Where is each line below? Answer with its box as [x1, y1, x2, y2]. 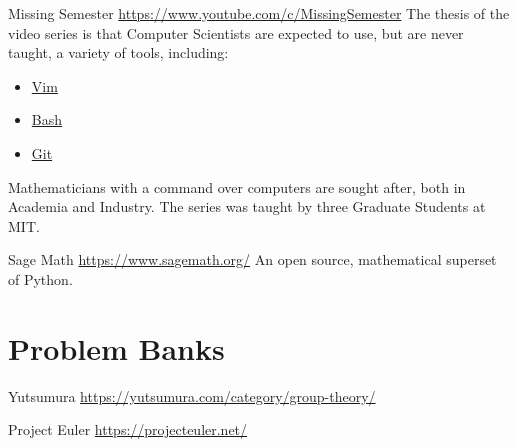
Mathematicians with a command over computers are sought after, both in [8, 176, 466, 197]
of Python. [8, 268, 73, 289]
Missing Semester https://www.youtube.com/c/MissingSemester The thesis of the [8, 3, 510, 23]
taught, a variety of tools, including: [8, 42, 229, 63]
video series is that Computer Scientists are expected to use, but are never [8, 22, 464, 43]
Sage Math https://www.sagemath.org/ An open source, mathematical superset [8, 249, 497, 270]
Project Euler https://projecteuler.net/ [8, 419, 248, 440]
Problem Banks [8, 327, 225, 368]
